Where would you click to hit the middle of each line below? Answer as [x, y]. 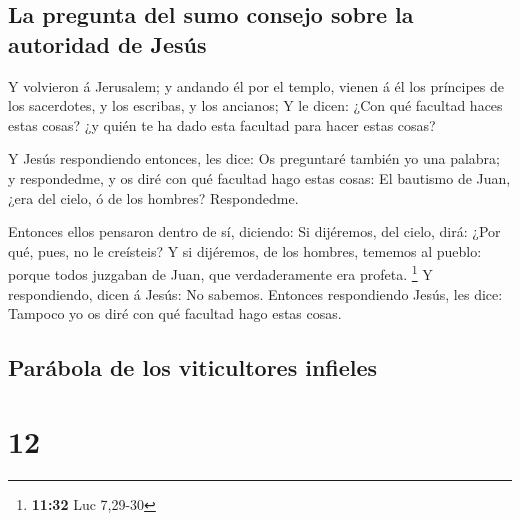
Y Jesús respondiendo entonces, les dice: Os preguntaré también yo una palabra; [254, 158]
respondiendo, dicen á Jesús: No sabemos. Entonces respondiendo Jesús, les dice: [255, 293]
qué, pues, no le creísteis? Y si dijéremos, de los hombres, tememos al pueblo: [245, 250]
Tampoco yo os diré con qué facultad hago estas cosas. [175, 313]
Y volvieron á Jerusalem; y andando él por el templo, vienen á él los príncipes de [256, 85]
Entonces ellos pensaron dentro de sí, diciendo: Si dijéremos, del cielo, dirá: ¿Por [254, 231]
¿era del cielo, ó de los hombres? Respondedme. [153, 197]
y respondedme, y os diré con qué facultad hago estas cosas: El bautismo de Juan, [259, 177]
